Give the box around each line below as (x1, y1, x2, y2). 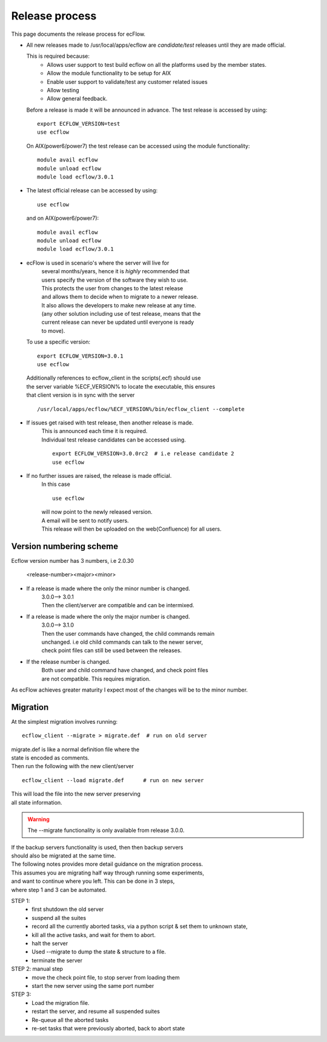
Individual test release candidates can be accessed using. (41, 436, 186, 443)
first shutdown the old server (31, 905, 104, 913)
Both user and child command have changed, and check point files (41, 667, 208, 674)
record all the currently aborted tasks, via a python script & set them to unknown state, (31, 923, 248, 930)
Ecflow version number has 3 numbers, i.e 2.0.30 (11, 557, 134, 564)
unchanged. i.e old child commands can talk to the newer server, (41, 638, 203, 645)
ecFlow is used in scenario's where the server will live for (26, 259, 170, 267)
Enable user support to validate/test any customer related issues (47, 78, 208, 85)
